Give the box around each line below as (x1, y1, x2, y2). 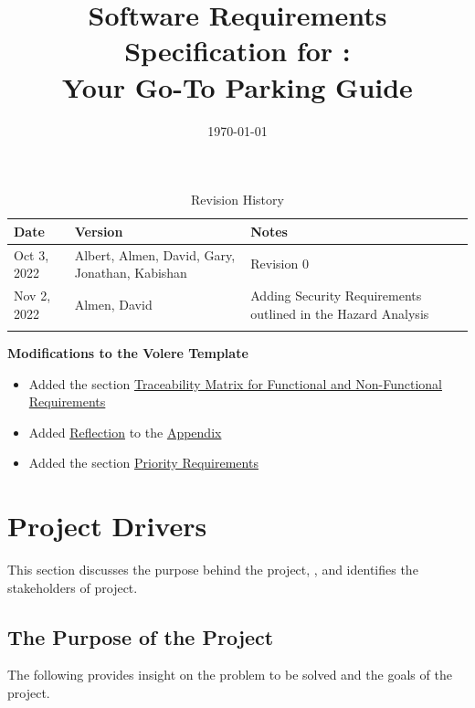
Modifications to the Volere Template (7, 343, 248, 362)
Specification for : (124, 32, 351, 69)
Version (74, 221, 123, 240)
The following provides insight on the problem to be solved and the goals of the (7, 665, 452, 684)
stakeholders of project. (7, 577, 138, 597)
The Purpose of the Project (7, 622, 274, 650)
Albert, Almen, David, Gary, (74, 245, 236, 264)
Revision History (191, 190, 284, 209)
